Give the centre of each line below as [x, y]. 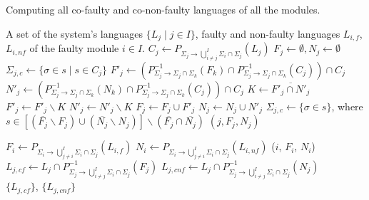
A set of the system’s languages [75, 33]
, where [347, 106]
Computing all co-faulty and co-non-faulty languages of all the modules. [163, 9]
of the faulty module [74, 48]
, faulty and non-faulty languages [268, 33]
